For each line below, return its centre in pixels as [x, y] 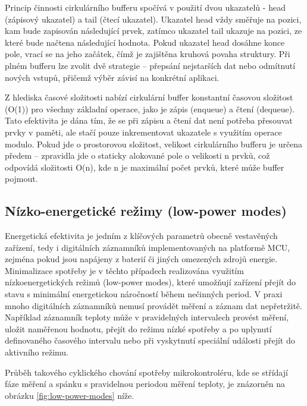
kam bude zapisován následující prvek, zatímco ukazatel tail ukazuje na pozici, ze [153, 31]
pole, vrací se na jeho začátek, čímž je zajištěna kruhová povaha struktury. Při [148, 54]
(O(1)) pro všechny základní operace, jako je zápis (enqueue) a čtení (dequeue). [150, 108]
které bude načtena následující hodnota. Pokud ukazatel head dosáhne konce [145, 42]
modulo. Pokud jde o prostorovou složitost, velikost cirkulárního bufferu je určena [154, 144]
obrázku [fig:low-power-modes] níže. [70, 395]
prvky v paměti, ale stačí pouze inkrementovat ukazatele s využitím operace [143, 132]
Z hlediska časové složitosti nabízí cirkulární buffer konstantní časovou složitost [149, 97]
